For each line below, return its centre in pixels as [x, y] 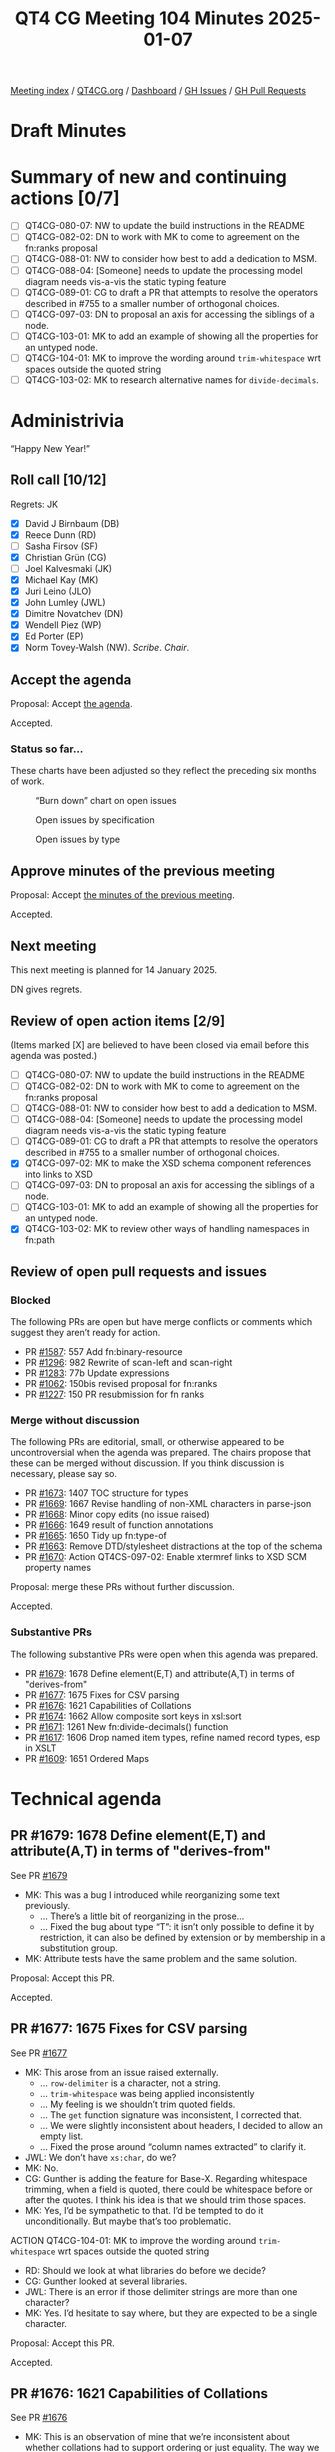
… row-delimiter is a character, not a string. [130, 2083]
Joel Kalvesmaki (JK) [68, 568]
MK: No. [41, 2168]
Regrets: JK [34, 504]
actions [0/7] [65, 198]
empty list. [61, 2136]
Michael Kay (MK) [61, 579]
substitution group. [78, 1948]
